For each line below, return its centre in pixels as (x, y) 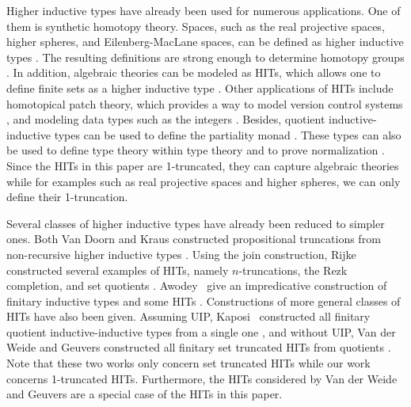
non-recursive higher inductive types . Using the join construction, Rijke (181, 254)
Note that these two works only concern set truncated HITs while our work (188, 363)
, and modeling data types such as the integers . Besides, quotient (166, 119)
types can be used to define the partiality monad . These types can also (228, 134)
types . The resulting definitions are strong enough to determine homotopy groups (205, 57)
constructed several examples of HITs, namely (118, 270)
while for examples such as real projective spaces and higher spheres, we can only (204, 181)
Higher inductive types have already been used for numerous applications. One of (204, 10)
